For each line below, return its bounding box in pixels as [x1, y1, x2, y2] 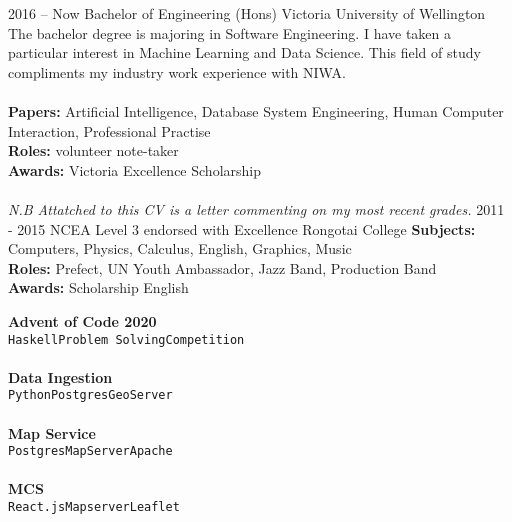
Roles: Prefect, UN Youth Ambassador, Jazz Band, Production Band [8, 257, 437, 278]
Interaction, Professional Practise [8, 120, 211, 141]
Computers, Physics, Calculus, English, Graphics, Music [8, 238, 352, 259]
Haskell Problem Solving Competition [8, 332, 245, 347]
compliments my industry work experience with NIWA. [8, 61, 346, 82]
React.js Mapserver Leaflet [8, 500, 180, 515]
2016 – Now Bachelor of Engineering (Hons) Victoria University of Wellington [8, 3, 486, 23]
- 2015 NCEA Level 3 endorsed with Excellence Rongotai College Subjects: [8, 218, 476, 239]
